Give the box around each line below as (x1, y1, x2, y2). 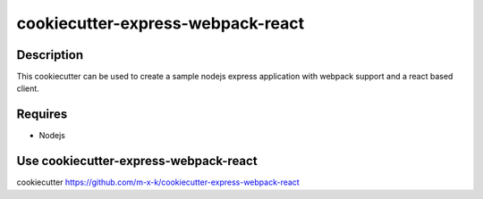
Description (16, 47, 84, 62)
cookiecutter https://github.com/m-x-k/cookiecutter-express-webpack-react (16, 177, 300, 187)
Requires (16, 107, 68, 122)
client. (16, 83, 39, 94)
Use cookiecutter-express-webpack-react (16, 153, 258, 169)
